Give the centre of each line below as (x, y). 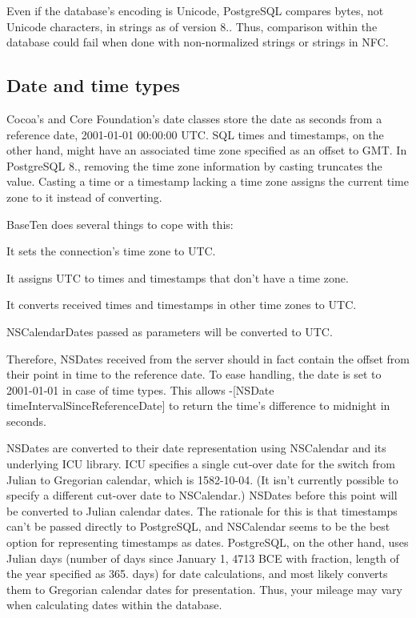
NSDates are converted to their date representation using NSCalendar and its (196, 448)
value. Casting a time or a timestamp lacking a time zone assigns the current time (208, 181)
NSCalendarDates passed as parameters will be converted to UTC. (170, 331)
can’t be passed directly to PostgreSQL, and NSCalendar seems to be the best (198, 526)
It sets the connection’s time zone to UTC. (111, 251)
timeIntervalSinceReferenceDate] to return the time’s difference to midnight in (198, 405)
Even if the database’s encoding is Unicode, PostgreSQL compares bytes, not (195, 10)
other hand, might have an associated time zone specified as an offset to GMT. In (207, 150)
